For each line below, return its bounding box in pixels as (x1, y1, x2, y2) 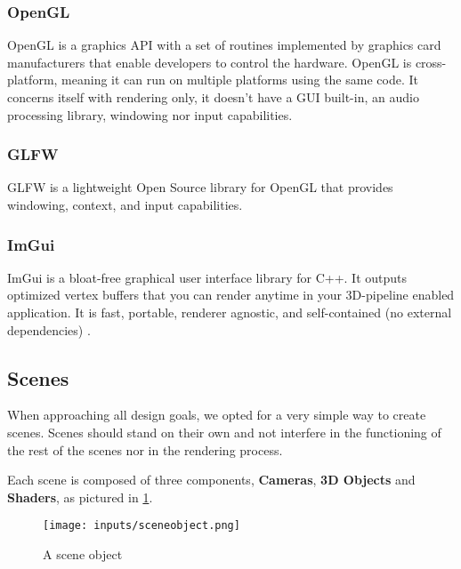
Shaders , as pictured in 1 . (7, 487, 153, 506)
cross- (415, 52, 447, 71)
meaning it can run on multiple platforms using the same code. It (61, 70, 418, 89)
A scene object (43, 545, 123, 564)
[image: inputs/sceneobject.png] (43, 519, 240, 533)
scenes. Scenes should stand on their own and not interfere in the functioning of (7, 422, 441, 441)
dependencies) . (7, 320, 91, 339)
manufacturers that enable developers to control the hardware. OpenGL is (7, 52, 412, 71)
